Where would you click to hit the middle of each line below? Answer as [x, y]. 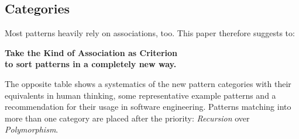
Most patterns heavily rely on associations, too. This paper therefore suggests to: [150, 33]
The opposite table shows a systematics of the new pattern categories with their [148, 83]
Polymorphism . [32, 129]
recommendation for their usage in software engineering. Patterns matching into [148, 107]
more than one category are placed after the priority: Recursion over [127, 118]
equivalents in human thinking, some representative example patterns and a [140, 95]
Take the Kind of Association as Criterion [91, 52]
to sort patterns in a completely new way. [91, 64]
